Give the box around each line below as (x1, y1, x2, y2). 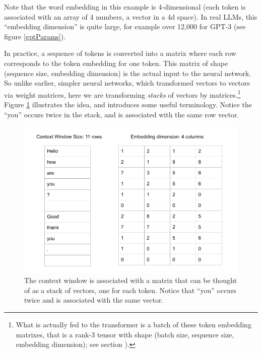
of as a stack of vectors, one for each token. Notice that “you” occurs (24, 285, 237, 295)
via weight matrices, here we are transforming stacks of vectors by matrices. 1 (4, 88, 241, 100)
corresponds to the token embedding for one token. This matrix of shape (4, 57, 228, 68)
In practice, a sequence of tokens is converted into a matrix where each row (4, 48, 236, 58)
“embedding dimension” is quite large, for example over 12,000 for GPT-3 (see (4, 21, 246, 32)
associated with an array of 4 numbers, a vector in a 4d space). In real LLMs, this (4, 11, 257, 22)
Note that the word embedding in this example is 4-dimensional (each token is (4, 2, 246, 12)
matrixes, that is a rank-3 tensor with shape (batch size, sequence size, (16, 329, 234, 339)
